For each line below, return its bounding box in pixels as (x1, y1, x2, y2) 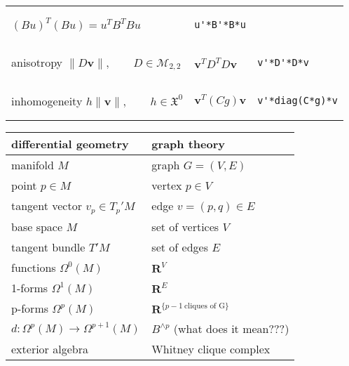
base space (11, 218, 63, 235)
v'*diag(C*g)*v (257, 95, 338, 106)
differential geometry (11, 136, 129, 152)
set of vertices (151, 218, 219, 235)
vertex (151, 177, 182, 193)
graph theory (151, 136, 225, 152)
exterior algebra (11, 340, 88, 357)
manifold (11, 157, 54, 173)
